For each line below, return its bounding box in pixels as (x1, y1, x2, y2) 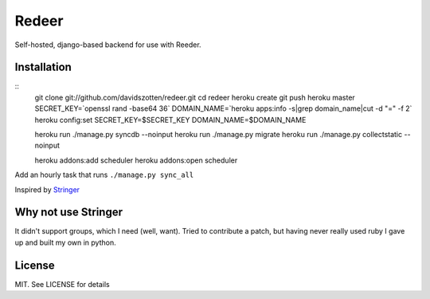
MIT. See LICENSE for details (14, 279, 111, 289)
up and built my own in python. (14, 238, 116, 247)
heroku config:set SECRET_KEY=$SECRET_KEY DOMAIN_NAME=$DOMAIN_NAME (34, 115, 307, 124)
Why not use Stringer (14, 206, 123, 219)
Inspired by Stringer (14, 184, 80, 195)
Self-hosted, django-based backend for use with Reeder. (14, 40, 202, 49)
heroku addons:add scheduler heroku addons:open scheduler (34, 155, 238, 165)
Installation (14, 61, 72, 74)
